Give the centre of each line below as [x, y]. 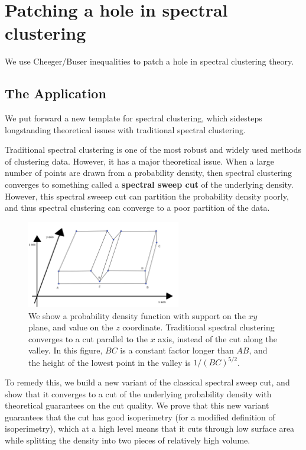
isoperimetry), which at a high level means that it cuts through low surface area [150, 428]
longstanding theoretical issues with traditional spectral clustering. [125, 129]
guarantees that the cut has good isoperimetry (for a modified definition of [140, 417]
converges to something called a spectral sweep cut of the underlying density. [149, 184]
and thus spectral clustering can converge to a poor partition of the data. [137, 208]
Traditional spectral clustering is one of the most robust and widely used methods [153, 150]
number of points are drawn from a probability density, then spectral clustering [148, 173]
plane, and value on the [71, 327]
